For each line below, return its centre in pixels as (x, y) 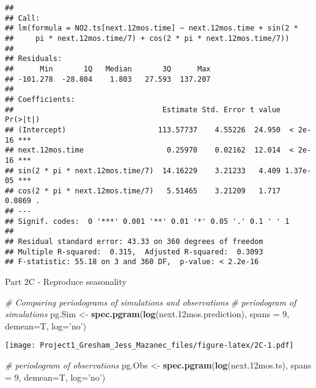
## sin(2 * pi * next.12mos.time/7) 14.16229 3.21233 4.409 (143, 171)
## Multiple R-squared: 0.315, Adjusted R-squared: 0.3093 (134, 252)
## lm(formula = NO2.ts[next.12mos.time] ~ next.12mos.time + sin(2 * (152, 28)
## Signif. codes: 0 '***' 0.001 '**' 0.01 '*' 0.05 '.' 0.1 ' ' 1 (147, 221)
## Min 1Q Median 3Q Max (108, 69)
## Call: (23, 18)
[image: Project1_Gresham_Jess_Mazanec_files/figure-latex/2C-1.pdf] (149, 346)
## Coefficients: (40, 99)
